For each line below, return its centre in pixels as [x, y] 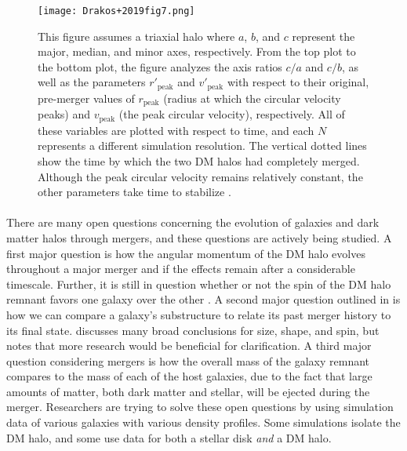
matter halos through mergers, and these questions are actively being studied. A [199, 237]
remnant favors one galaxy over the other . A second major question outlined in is [203, 299]
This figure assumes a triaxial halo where [136, 36]
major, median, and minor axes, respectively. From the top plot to [197, 51]
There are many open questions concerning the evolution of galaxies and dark [193, 222]
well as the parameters [92, 82]
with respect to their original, [298, 82]
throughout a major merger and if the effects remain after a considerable [181, 269]
